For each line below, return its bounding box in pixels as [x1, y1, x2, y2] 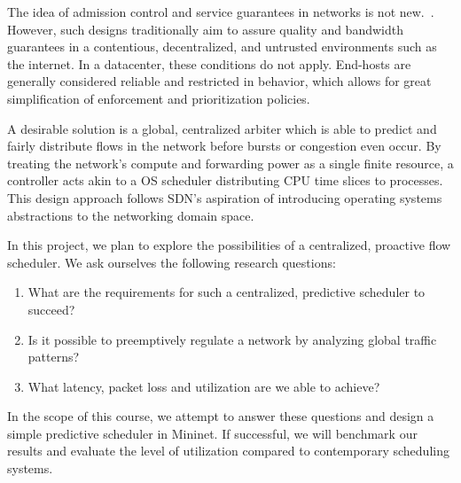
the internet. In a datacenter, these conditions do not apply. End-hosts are [7, 54, 411, 73]
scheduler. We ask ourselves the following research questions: [7, 253, 336, 271]
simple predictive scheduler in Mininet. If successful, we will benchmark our [7, 424, 418, 442]
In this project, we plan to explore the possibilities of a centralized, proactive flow [7, 236, 451, 254]
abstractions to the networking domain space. [7, 206, 254, 224]
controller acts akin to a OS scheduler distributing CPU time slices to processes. [7, 171, 443, 190]
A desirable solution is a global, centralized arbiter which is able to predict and [7, 119, 437, 137]
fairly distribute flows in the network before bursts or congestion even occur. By [7, 136, 441, 155]
